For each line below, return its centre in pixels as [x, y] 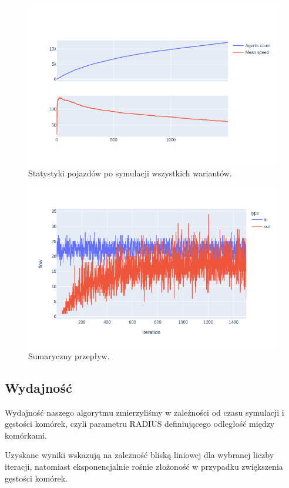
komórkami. [26, 435]
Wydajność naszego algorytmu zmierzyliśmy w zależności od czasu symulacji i [144, 412]
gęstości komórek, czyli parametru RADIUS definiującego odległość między [140, 424]
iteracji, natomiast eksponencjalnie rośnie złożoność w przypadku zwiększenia [144, 467]
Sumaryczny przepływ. [69, 355]
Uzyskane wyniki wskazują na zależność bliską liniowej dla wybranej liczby [140, 455]
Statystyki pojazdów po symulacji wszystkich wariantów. [130, 173]
